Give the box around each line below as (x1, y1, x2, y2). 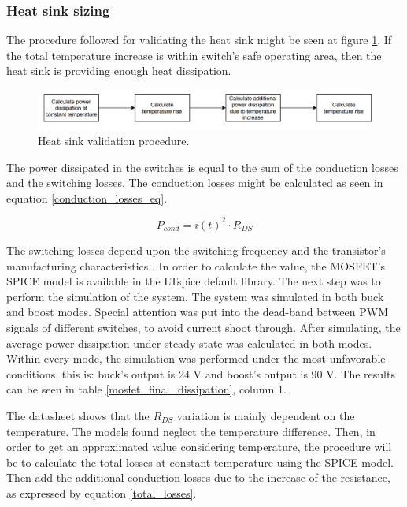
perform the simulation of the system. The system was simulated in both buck (6, 288, 384, 304)
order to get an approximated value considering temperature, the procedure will (6, 438, 392, 455)
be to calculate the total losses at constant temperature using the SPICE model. (6, 453, 394, 470)
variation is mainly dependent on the (176, 407, 355, 423)
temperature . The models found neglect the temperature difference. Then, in (6, 423, 376, 439)
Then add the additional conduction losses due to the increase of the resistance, (6, 469, 390, 486)
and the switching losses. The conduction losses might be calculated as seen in (6, 174, 383, 191)
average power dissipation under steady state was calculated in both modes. (6, 334, 372, 351)
